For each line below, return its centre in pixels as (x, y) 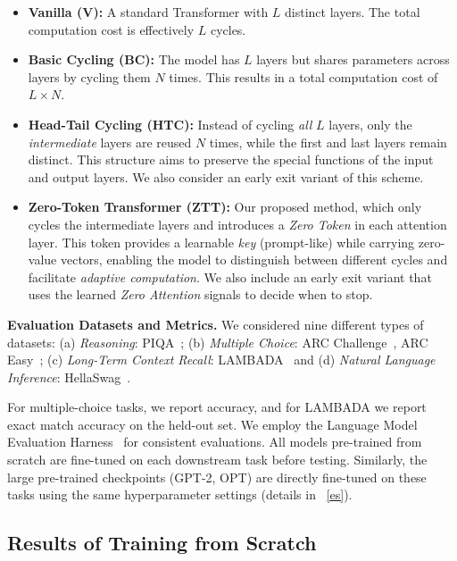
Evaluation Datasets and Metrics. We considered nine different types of (216, 324)
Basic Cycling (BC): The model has (134, 59)
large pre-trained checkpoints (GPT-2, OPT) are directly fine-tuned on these (217, 477)
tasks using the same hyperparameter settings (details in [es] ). (180, 494)
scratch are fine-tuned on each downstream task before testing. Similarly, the (217, 460)
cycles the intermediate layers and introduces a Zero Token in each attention (237, 224)
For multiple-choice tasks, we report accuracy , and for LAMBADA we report (217, 407)
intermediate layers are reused (110, 142)
